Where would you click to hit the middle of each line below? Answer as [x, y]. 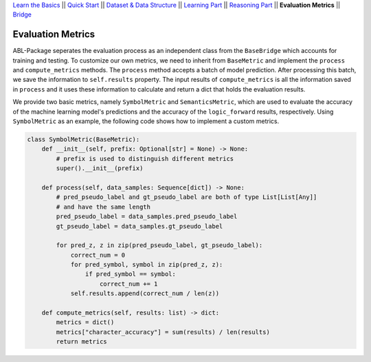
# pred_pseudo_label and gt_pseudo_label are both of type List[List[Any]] [187, 197]
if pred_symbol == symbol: [131, 274]
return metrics [82, 342]
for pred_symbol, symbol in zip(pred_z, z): [147, 265]
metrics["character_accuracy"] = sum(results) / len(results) [163, 332]
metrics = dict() [85, 322]
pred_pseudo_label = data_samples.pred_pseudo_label [147, 216]
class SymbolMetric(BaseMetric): [83, 140]
